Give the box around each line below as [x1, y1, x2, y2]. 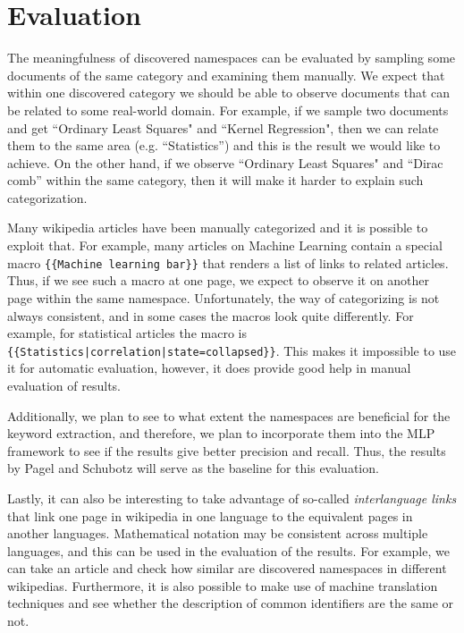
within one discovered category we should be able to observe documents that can [7, 83, 451, 102]
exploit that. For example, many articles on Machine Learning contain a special [7, 236, 443, 255]
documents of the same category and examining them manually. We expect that [7, 65, 445, 84]
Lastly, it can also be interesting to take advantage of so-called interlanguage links [7, 488, 457, 507]
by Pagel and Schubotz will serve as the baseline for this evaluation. [7, 459, 379, 477]
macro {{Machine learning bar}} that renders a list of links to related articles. [7, 253, 449, 272]
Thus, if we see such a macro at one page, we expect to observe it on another [7, 271, 430, 290]
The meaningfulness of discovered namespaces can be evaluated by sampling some [7, 48, 456, 67]
